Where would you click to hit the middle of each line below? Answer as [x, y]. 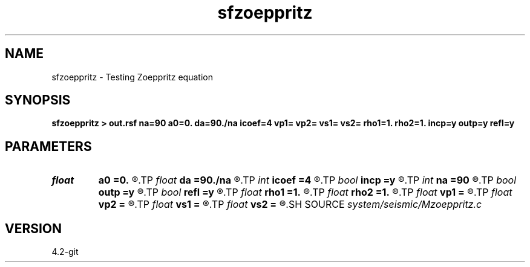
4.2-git [65, 252]
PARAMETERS [48, 146]
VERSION [34, 228]
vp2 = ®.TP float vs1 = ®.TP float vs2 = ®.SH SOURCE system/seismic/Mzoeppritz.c [290, 204]
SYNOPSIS [38, 100]
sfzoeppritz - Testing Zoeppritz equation [132, 77]
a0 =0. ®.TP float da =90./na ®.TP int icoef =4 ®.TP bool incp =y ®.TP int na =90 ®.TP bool [307, 180]
